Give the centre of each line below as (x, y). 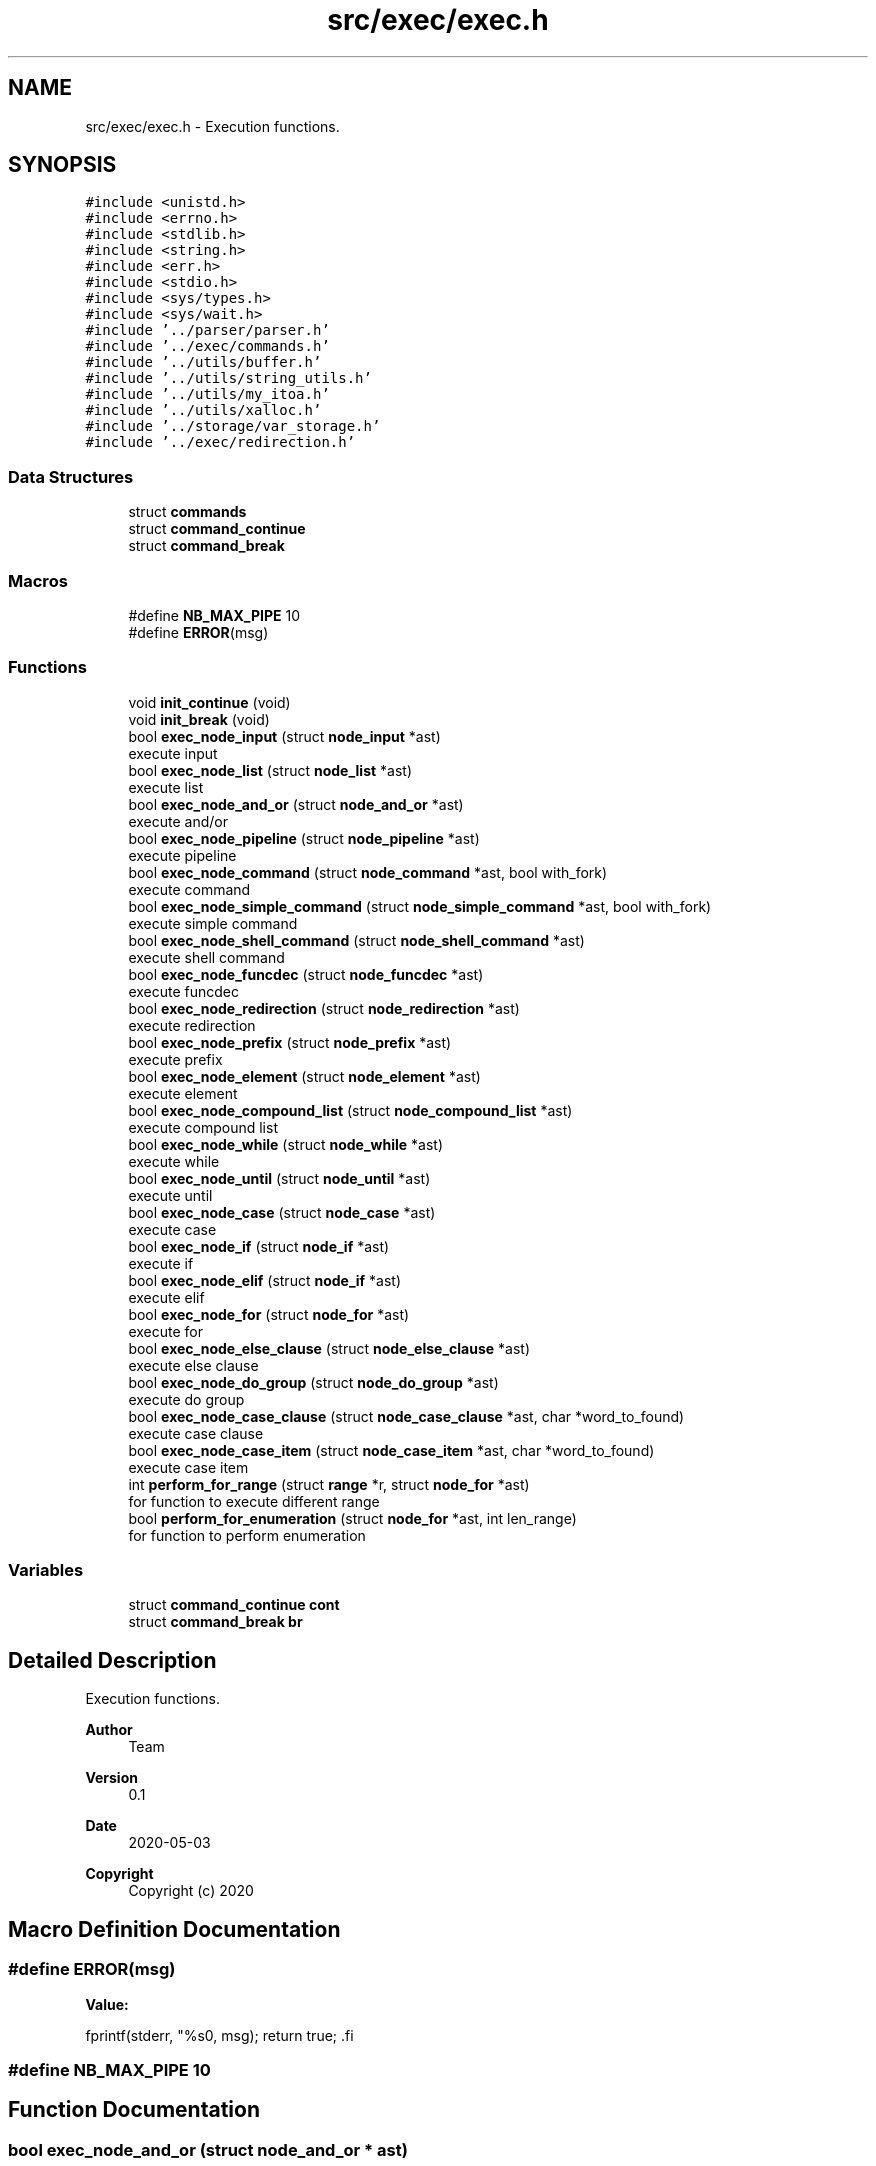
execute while (174, 1161)
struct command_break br (215, 1622)
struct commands (187, 512)
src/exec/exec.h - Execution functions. (212, 126)
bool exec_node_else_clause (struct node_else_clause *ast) (329, 1348)
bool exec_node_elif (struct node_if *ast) (265, 1280)
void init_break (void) (199, 719)
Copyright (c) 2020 (191, 1891)
